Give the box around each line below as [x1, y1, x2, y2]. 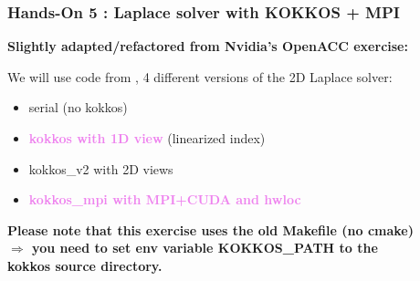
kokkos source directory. [7, 255, 163, 275]
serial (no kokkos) [28, 98, 128, 117]
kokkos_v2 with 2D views [28, 159, 173, 178]
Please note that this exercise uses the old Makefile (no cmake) [7, 220, 414, 239]
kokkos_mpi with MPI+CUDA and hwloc [28, 190, 301, 209]
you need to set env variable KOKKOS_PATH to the [32, 238, 378, 257]
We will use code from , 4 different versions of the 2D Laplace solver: [7, 67, 393, 86]
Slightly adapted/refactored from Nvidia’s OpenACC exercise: [7, 36, 408, 56]
